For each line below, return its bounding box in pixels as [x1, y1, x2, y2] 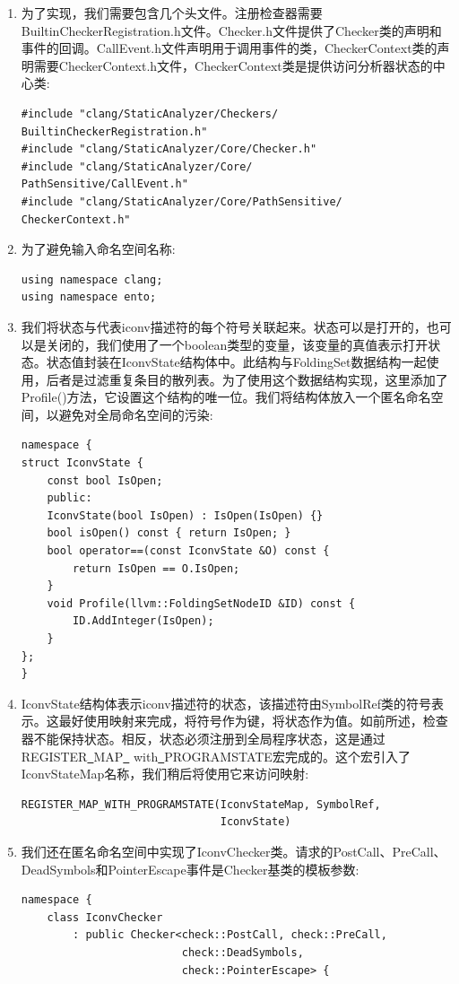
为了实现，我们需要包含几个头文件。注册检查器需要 [21, 4, 323, 22]
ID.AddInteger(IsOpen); [73, 614, 214, 628]
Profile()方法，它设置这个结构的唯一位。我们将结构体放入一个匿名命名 [21, 388, 431, 406]
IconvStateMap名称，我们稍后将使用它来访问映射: [21, 764, 309, 783]
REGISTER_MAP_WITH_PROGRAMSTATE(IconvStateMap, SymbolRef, [21, 797, 381, 811]
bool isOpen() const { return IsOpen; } [47, 527, 291, 540]
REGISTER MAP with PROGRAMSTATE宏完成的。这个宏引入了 [21, 746, 411, 765]
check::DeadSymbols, [181, 945, 304, 959]
